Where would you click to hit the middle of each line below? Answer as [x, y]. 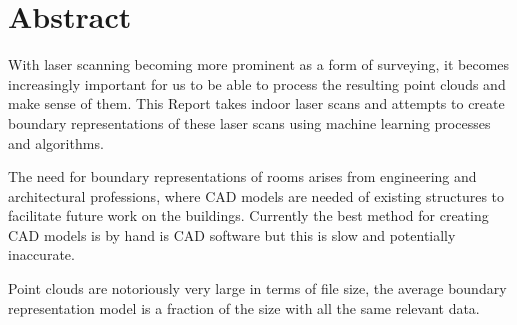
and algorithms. [56, 142]
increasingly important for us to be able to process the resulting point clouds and [257, 83]
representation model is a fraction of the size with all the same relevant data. [244, 307]
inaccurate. [41, 254]
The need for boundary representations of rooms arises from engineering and [242, 176]
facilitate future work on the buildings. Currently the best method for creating [248, 215]
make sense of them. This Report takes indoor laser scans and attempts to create [256, 103]
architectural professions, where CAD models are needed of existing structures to [256, 195]
